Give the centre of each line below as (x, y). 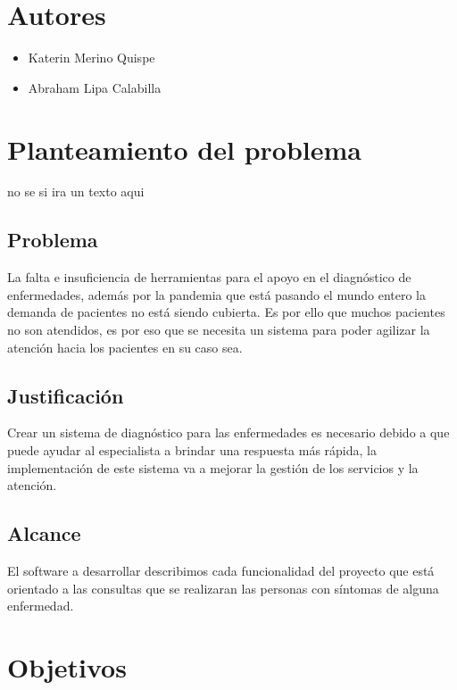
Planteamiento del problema (184, 149)
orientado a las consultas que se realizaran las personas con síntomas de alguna (223, 588)
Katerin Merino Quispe (91, 58)
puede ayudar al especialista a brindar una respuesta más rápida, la (192, 450)
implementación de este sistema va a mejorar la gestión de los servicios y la (213, 467)
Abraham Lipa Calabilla (95, 87)
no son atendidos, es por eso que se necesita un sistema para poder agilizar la (219, 330)
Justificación (66, 395)
